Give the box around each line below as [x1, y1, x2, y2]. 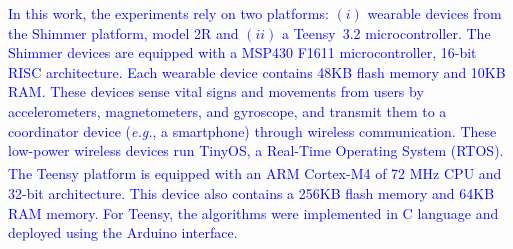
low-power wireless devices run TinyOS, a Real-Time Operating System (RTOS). [8, 140, 504, 161]
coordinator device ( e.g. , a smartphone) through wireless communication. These [8, 120, 497, 141]
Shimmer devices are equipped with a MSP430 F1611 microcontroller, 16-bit [8, 42, 477, 63]
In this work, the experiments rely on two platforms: [8, 3, 329, 23]
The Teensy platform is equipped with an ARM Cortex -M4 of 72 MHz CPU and [8, 163, 502, 184]
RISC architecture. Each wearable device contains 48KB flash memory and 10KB [8, 61, 506, 82]
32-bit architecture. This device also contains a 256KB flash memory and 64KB [8, 183, 495, 203]
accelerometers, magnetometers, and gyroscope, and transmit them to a [8, 100, 447, 121]
